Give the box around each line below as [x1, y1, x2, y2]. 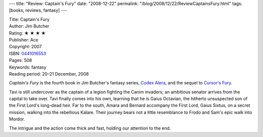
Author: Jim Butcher [9, 23, 50, 29]
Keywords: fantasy [9, 64, 47, 70]
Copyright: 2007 [9, 44, 42, 50]
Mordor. [9, 116, 25, 122]
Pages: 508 [9, 58, 32, 63]
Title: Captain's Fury [9, 16, 50, 22]
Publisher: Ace [9, 37, 38, 42]
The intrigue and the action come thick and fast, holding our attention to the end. [9, 125, 171, 131]
